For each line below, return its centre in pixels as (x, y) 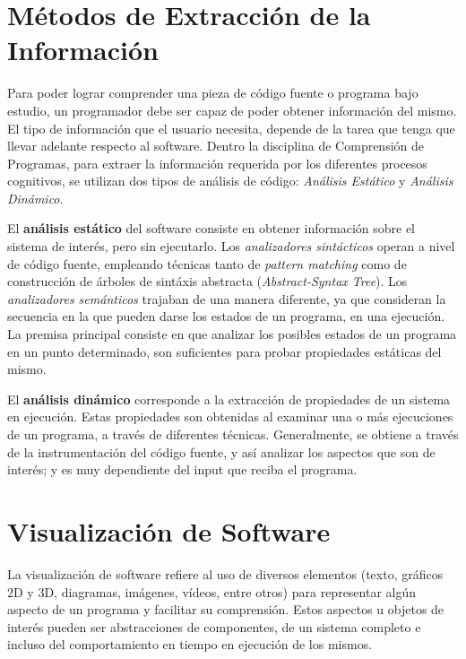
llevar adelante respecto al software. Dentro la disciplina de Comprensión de (216, 146)
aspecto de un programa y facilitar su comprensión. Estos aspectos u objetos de (226, 609)
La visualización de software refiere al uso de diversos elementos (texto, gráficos (225, 573)
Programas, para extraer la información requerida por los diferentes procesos (217, 163)
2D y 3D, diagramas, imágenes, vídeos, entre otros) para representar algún (212, 591)
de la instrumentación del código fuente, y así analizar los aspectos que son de (221, 451)
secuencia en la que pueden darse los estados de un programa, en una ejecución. (226, 316)
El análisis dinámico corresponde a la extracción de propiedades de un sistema (229, 399)
